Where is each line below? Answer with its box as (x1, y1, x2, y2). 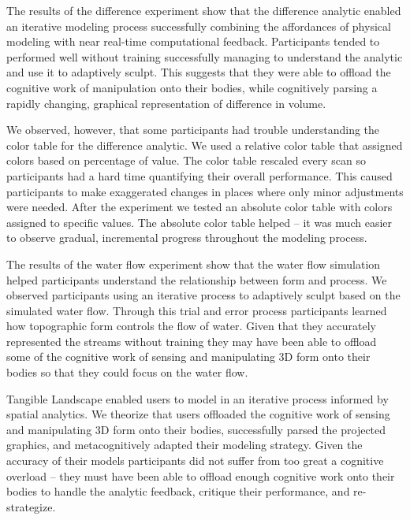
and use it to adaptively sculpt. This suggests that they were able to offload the (6, 64, 391, 80)
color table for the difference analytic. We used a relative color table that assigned (6, 136, 403, 153)
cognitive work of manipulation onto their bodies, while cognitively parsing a (6, 79, 378, 95)
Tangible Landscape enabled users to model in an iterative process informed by (6, 390, 389, 407)
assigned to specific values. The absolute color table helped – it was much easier (6, 214, 392, 230)
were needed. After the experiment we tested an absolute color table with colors (6, 199, 393, 215)
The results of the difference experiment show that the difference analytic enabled (6, 2, 401, 18)
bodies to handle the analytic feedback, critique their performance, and (6, 483, 350, 500)
